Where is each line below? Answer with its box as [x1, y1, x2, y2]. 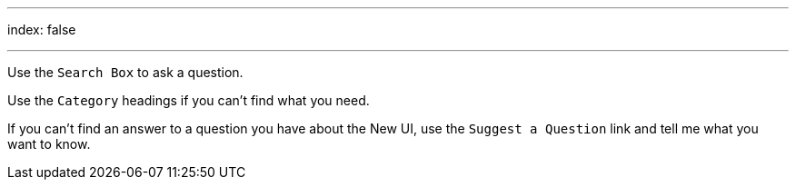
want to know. [7, 136, 91, 152]
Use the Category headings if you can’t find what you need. [7, 93, 370, 108]
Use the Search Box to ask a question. [7, 64, 244, 80]
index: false [7, 22, 76, 37]
